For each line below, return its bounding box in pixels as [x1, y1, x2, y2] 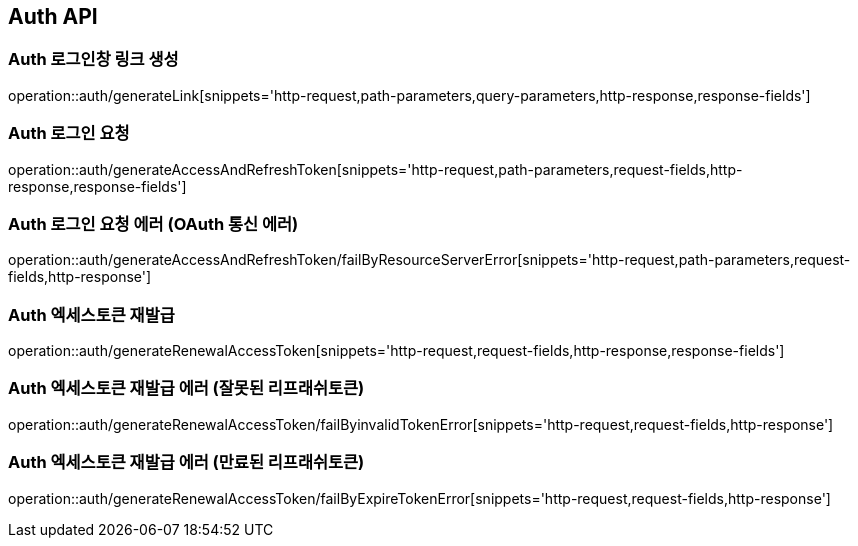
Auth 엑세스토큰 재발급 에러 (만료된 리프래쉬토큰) [8, 452, 365, 473]
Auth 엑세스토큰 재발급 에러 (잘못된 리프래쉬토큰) [8, 378, 365, 399]
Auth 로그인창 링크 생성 [8, 49, 179, 70]
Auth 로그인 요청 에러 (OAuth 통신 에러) [8, 213, 299, 234]
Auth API [8, 4, 98, 29]
